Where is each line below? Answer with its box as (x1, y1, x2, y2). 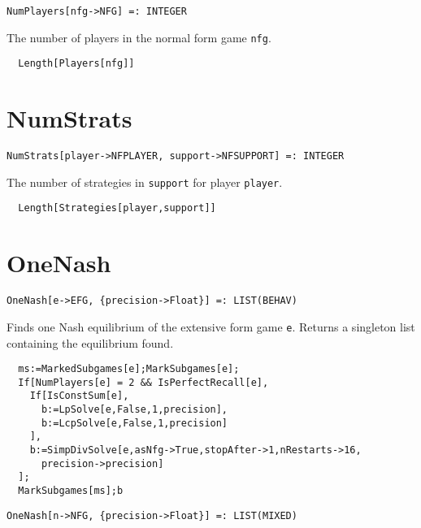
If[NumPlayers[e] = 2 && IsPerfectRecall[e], (18, 376, 269, 388)
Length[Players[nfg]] (18, 58, 135, 70)
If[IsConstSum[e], (29, 390, 129, 402)
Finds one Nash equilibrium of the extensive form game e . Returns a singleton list (7, 318, 415, 335)
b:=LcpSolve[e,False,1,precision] (41, 417, 228, 429)
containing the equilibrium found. (7, 334, 174, 351)
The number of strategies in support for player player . (7, 173, 283, 190)
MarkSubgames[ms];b (18, 485, 124, 496)
